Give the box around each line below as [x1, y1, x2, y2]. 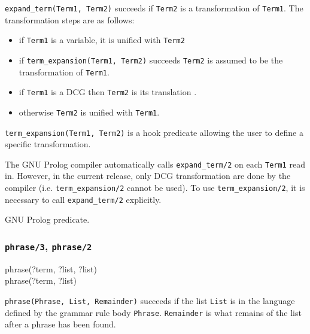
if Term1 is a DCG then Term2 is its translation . [19, 86, 197, 98]
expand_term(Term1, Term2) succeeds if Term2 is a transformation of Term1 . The [5, 2, 303, 14]
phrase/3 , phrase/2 [5, 238, 92, 253]
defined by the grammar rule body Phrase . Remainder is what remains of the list [5, 306, 302, 318]
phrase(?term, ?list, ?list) [5, 262, 97, 275]
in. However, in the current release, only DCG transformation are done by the [5, 169, 291, 182]
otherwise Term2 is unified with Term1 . [19, 105, 160, 118]
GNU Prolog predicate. [5, 213, 90, 226]
